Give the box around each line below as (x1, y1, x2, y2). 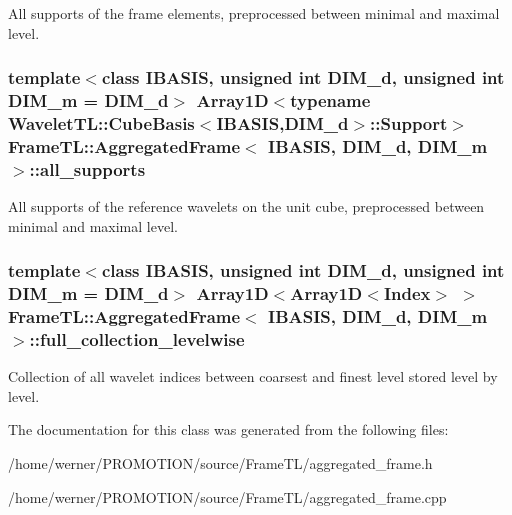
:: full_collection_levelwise (29, 326, 245, 351)
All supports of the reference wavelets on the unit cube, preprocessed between (8, 196, 485, 217)
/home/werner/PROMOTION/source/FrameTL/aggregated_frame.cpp (8, 486, 447, 507)
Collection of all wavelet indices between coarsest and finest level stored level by (8, 366, 498, 387)
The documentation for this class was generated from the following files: (8, 419, 449, 440)
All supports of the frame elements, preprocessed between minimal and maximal (8, 3, 500, 23)
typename (290, 88, 371, 113)
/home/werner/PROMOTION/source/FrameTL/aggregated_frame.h (8, 453, 433, 474)
